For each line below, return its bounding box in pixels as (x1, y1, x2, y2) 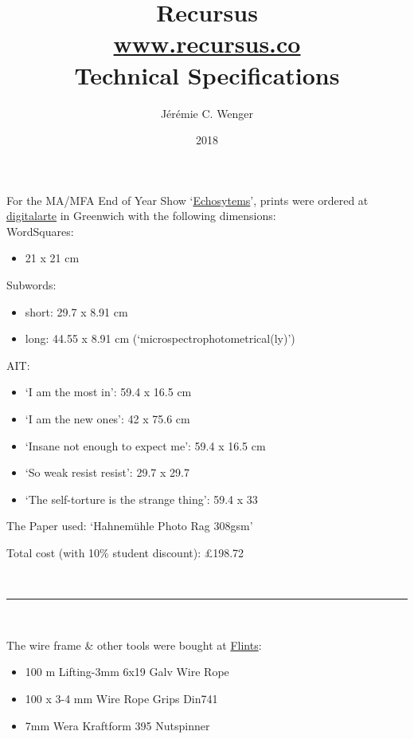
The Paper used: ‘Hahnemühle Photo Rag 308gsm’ (6, 517, 253, 534)
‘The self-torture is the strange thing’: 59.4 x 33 (25, 490, 258, 507)
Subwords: (6, 277, 57, 293)
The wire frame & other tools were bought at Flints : (6, 636, 262, 653)
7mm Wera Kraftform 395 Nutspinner (25, 717, 210, 733)
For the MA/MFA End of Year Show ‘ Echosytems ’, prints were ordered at (6, 191, 369, 208)
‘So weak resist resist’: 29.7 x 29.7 (25, 464, 189, 481)
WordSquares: (6, 222, 74, 239)
